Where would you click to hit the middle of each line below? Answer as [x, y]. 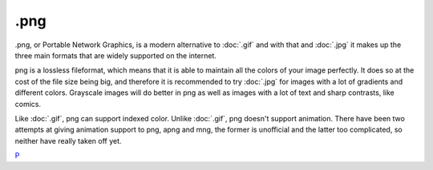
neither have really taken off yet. [68, 140]
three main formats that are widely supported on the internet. [115, 55]
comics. [28, 104]
